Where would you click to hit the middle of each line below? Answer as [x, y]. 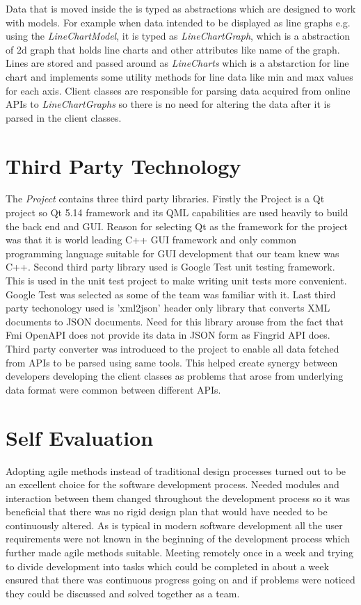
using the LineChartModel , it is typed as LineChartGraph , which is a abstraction [178, 36]
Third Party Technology [123, 165]
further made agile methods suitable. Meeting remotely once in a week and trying [180, 552]
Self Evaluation [80, 437]
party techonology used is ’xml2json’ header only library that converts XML [168, 308]
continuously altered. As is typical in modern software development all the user [174, 525]
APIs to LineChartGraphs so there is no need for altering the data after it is [168, 104]
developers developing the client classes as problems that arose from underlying [175, 376]
